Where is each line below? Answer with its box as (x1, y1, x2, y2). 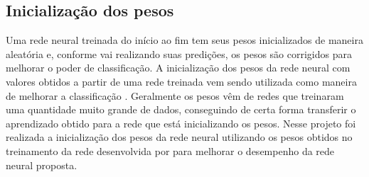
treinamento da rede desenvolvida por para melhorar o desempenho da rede (6, 143, 335, 158)
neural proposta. (6, 157, 77, 172)
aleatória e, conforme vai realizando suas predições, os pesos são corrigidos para (6, 46, 352, 61)
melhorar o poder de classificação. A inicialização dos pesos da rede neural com (6, 60, 351, 75)
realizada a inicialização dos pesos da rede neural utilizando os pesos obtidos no (6, 130, 353, 144)
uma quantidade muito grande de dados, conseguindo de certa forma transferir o (6, 102, 356, 117)
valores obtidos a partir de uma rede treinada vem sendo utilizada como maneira (6, 74, 357, 88)
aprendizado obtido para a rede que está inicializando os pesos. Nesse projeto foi (6, 115, 356, 130)
